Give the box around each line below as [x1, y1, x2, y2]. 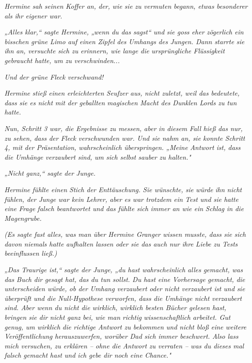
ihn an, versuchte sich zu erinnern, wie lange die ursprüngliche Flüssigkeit [4, 46, 225, 56]
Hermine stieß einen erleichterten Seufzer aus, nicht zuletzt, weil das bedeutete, [4, 88, 240, 98]
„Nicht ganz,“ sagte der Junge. [4, 168, 96, 178]
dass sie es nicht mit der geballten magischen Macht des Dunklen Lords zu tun [4, 97, 237, 107]
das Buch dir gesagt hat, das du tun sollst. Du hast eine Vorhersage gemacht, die [4, 274, 245, 284]
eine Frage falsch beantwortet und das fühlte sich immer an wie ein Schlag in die [4, 203, 244, 214]
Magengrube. [4, 213, 42, 223]
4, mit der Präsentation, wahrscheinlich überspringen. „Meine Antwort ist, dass [4, 142, 241, 152]
